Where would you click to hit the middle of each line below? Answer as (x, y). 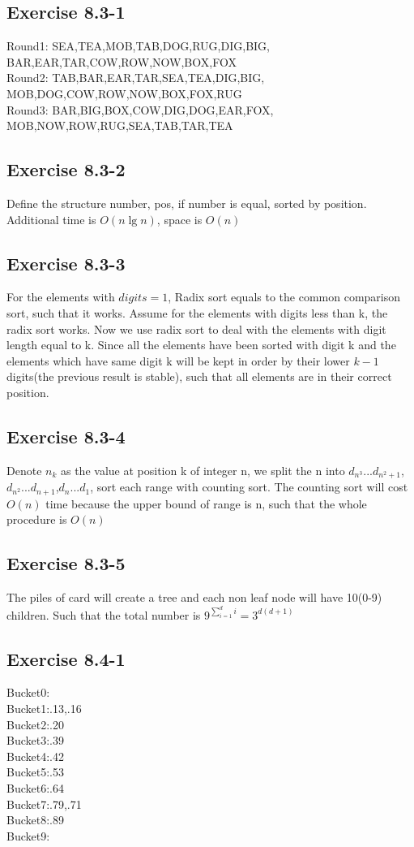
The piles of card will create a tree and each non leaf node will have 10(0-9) (194, 597)
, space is (179, 219)
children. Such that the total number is (104, 614)
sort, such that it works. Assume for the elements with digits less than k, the (197, 312)
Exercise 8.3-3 (66, 263)
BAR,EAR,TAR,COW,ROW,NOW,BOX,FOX (122, 61)
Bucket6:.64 (35, 788)
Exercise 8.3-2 (66, 169)
